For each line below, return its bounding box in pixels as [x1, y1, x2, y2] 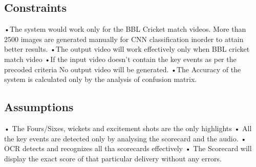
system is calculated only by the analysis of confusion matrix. [4, 74, 197, 85]
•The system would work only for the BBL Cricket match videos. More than [4, 24, 246, 34]
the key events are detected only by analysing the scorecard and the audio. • [4, 133, 247, 143]
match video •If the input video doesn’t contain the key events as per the [4, 53, 237, 64]
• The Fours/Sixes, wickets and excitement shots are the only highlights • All [4, 122, 252, 133]
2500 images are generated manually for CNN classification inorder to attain [4, 33, 244, 44]
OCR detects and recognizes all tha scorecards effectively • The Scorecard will [4, 143, 252, 154]
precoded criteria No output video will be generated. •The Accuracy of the [4, 64, 241, 74]
